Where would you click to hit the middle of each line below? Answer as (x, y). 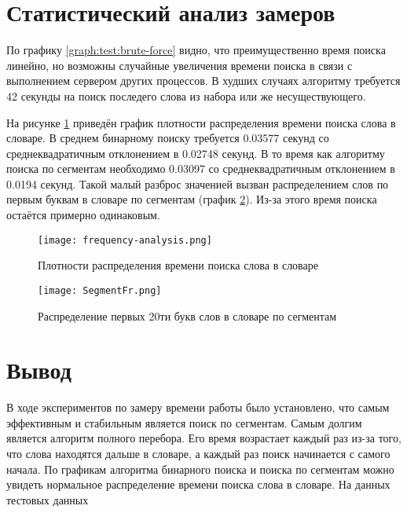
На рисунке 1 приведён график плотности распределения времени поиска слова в (201, 122)
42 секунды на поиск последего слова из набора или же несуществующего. (186, 95)
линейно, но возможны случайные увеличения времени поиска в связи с (180, 65)
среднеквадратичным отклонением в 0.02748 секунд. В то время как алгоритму (196, 153)
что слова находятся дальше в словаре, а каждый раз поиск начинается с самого (198, 454)
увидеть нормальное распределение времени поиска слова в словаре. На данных (198, 484)
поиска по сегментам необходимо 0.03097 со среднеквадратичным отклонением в (201, 169)
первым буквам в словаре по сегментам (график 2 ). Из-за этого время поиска (192, 199)
